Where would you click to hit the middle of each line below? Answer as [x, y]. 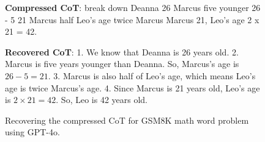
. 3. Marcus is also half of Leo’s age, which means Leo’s [152, 75]
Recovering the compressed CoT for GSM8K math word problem [127, 120]
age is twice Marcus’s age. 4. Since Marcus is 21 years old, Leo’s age [132, 87]
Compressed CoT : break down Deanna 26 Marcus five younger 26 [133, 7]
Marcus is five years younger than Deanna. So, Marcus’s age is [122, 64]
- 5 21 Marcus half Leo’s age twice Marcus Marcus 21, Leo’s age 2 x [132, 19]
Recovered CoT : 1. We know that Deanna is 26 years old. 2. [122, 51]
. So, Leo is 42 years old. [102, 100]
